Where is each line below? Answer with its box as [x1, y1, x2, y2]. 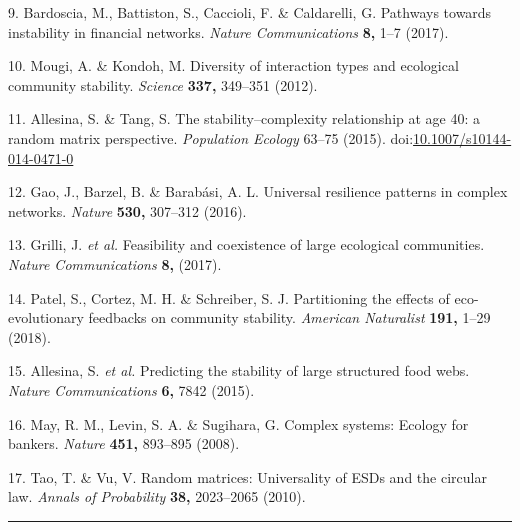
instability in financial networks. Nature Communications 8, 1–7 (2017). [8, 21, 449, 42]
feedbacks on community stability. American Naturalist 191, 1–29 [88, 307, 491, 328]
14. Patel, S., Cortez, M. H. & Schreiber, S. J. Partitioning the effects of [8, 287, 450, 308]
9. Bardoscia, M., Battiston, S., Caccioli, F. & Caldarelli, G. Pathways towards [8, 2, 492, 22]
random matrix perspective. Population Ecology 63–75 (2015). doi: [8, 127, 414, 148]
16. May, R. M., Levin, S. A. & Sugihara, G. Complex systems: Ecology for [8, 413, 469, 434]
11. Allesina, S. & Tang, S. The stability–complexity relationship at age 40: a [8, 108, 481, 129]
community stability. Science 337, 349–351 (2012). [8, 74, 318, 95]
